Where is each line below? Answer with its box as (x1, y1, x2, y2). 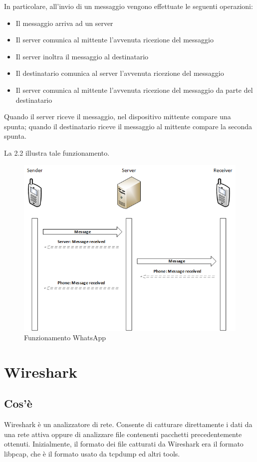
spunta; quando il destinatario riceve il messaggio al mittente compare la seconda (4, 121, 253, 131)
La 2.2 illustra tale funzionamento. (4, 147, 110, 158)
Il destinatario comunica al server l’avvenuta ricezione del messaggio (15, 68, 224, 78)
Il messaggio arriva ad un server (15, 17, 113, 28)
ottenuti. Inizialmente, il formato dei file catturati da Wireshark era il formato (4, 439, 244, 449)
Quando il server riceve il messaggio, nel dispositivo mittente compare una (4, 111, 231, 122)
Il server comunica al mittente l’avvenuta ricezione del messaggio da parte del (15, 84, 253, 95)
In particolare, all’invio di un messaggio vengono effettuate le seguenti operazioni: (4, 1, 253, 11)
